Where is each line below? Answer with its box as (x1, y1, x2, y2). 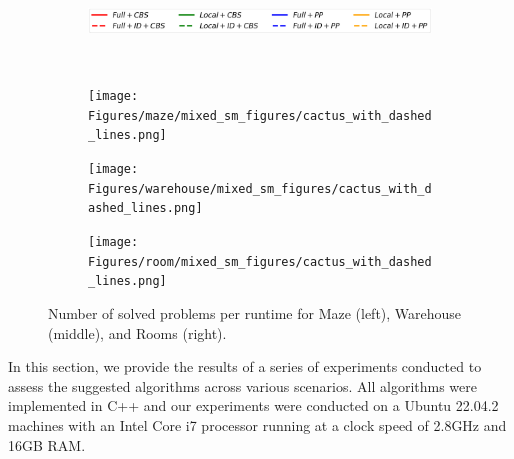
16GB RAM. (8, 434, 86, 455)
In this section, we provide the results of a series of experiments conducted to (8, 356, 482, 377)
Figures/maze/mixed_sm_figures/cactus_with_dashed (88, 108, 432, 123)
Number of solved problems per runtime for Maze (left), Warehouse (48, 302, 462, 323)
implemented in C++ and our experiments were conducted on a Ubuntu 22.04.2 (8, 395, 499, 416)
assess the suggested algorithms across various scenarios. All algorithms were (8, 375, 477, 396)
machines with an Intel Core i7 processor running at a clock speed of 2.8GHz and (8, 414, 507, 435)
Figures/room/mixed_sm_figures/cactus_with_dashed (88, 254, 432, 269)
